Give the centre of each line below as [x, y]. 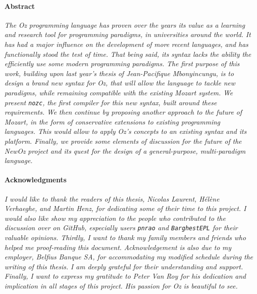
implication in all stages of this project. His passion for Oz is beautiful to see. [121, 285]
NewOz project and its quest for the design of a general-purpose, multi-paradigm [125, 150]
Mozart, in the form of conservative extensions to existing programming [112, 121]
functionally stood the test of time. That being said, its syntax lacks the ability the [128, 54]
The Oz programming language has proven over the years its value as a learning [125, 24]
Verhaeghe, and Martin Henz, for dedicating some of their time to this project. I [125, 208]
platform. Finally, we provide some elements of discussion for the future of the [123, 141]
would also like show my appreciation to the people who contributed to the [115, 218]
